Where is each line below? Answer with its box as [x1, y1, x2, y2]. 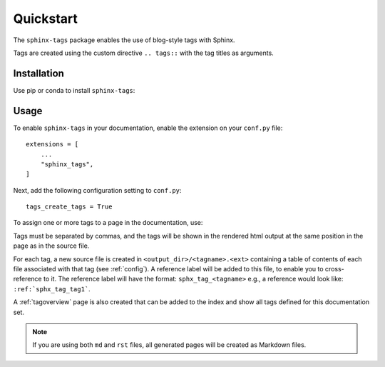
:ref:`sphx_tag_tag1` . [13, 284, 91, 293]
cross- [324, 265, 345, 273]
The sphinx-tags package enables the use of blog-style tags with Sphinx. [13, 36, 235, 44]
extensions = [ [26, 140, 79, 149]
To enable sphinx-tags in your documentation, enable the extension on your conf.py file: [13, 124, 283, 132]
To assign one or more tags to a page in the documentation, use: [13, 218, 203, 227]
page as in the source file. [13, 241, 90, 250]
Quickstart [13, 11, 78, 26]
